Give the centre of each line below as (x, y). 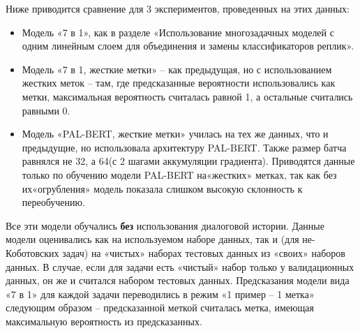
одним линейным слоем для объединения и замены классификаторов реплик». (188, 46)
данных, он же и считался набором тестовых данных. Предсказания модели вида (178, 280)
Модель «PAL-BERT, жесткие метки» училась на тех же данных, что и (175, 134)
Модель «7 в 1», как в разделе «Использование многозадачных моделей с (178, 32)
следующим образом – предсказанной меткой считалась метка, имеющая (160, 308)
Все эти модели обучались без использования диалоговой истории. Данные (165, 225)
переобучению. (53, 202)
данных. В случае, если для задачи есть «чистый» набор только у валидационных (180, 266)
